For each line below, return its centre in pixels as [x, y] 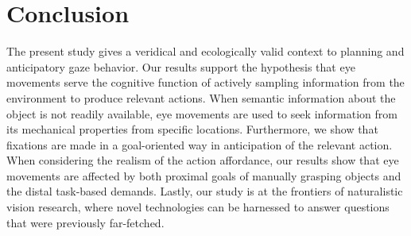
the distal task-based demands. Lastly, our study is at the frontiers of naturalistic [205, 191]
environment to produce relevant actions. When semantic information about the [201, 97]
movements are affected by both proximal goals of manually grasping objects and [204, 175]
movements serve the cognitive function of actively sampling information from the [205, 82]
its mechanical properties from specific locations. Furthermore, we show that [192, 129]
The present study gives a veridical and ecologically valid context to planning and [205, 51]
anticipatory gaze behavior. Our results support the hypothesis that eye [181, 66]
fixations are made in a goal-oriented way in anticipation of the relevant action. [200, 144]
